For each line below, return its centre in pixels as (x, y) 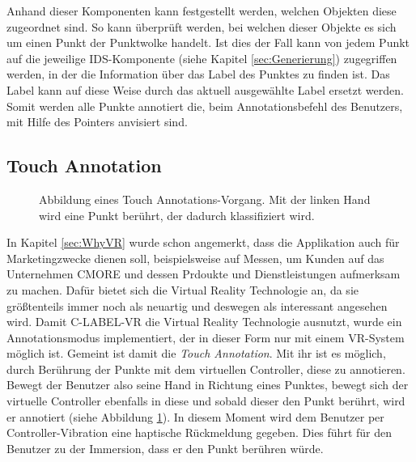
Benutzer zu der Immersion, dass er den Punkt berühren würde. (165, 448)
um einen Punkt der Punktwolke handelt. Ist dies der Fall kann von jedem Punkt (208, 42)
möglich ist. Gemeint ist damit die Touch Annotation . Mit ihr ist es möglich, (196, 353)
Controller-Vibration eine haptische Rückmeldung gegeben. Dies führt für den (199, 432)
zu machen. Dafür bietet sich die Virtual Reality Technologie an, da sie (183, 289)
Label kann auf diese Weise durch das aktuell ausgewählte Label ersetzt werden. (205, 89)
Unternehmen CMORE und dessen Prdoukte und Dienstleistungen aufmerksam (204, 274)
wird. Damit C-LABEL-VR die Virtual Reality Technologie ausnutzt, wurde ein (204, 322)
